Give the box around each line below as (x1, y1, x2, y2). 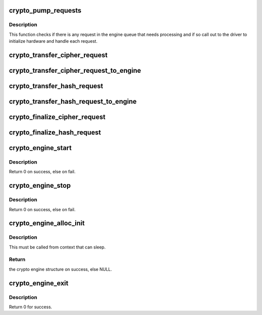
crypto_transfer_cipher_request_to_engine (9, 66, 141, 75)
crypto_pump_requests (9, 6, 82, 15)
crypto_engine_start (9, 144, 72, 152)
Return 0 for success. (9, 304, 52, 310)
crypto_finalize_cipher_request (9, 113, 106, 121)
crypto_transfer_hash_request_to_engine (9, 98, 137, 106)
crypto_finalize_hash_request (9, 129, 101, 137)
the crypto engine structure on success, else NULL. (9, 266, 113, 272)
